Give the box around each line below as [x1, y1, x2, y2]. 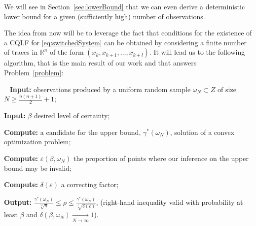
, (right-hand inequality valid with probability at [96, 196, 243, 207]
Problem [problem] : [4, 67, 64, 77]
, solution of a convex [170, 127, 235, 137]
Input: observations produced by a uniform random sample [9, 84, 191, 94]
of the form [50, 47, 84, 57]
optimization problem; [4, 136, 71, 147]
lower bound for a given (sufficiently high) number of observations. [4, 11, 205, 21]
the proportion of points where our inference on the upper [73, 153, 249, 163]
